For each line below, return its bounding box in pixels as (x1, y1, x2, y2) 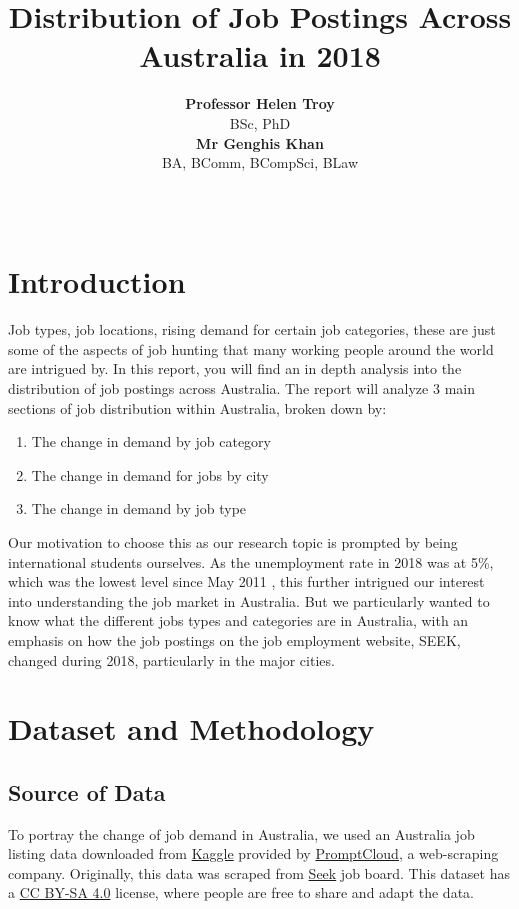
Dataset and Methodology (8, 708, 375, 749)
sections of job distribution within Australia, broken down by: (8, 397, 387, 418)
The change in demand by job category (31, 431, 271, 452)
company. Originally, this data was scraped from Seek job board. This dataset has (8, 862, 510, 883)
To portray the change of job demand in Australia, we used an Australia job (8, 823, 475, 844)
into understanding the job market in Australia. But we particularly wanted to (8, 590, 490, 611)
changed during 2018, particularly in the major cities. (8, 649, 335, 670)
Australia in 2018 (139, 35, 381, 76)
